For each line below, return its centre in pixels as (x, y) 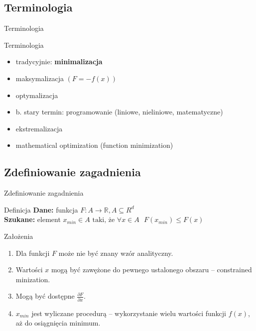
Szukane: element (32, 219)
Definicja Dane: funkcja (41, 209)
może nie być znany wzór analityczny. (116, 253)
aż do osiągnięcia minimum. (58, 323)
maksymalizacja (40, 78)
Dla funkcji (33, 253)
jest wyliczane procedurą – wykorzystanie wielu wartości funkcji (129, 313)
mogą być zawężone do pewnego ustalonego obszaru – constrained (151, 270)
